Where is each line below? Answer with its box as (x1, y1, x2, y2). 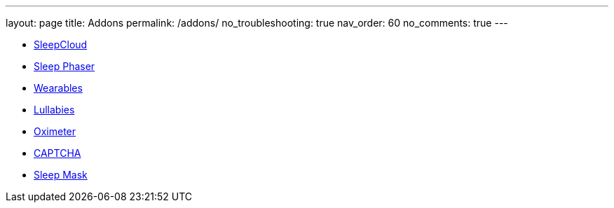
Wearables (34, 82, 83, 94)
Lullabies (34, 104, 75, 116)
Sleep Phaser (34, 60, 95, 72)
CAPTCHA (34, 147, 81, 159)
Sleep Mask (34, 169, 88, 181)
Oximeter (34, 125, 76, 137)
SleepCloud (34, 39, 88, 50)
